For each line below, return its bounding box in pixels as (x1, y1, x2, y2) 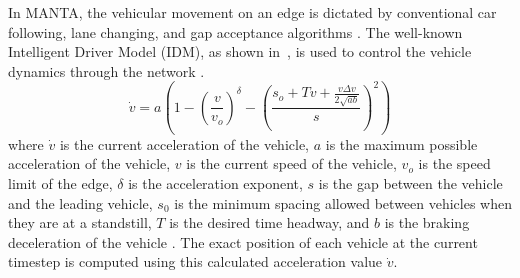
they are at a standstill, (8, 212, 152, 233)
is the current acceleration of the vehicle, (59, 133, 310, 154)
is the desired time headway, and (169, 212, 370, 233)
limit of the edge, (8, 173, 113, 193)
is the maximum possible (325, 133, 478, 154)
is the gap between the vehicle (318, 173, 503, 193)
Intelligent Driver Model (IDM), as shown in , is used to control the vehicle (8, 41, 472, 62)
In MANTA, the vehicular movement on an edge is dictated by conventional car (8, 2, 497, 22)
